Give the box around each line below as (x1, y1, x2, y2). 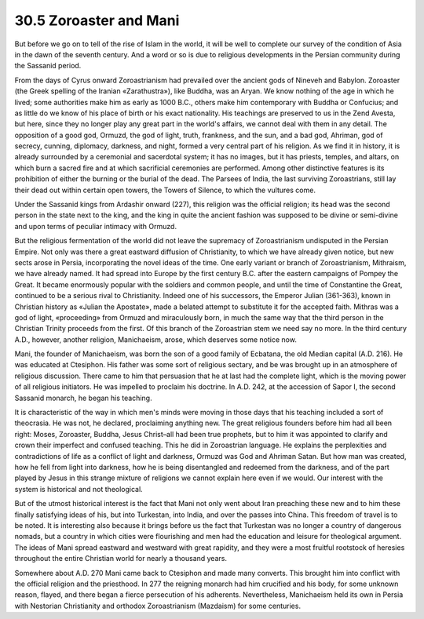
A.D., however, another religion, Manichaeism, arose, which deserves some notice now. (14, 334, 298, 344)
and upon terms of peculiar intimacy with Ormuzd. (14, 221, 177, 231)
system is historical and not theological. (14, 484, 143, 493)
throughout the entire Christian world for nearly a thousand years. (14, 554, 228, 563)
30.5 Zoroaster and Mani (14, 12, 180, 29)
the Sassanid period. (14, 61, 82, 71)
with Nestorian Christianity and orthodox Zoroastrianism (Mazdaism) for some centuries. (14, 601, 302, 610)
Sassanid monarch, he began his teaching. (14, 393, 152, 402)
